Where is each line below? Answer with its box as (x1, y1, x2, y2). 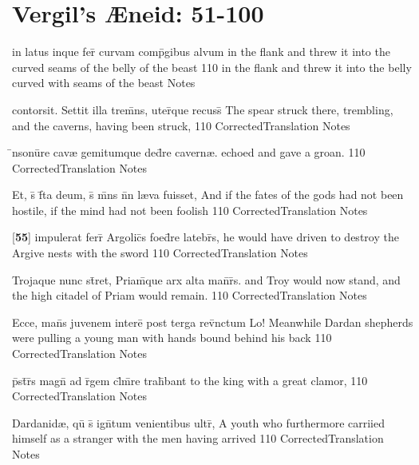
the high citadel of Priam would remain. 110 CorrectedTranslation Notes (12, 287, 367, 304)
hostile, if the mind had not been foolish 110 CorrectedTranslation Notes (12, 201, 368, 218)
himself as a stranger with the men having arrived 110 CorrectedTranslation (12, 430, 384, 447)
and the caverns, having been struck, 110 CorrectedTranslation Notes (12, 117, 350, 133)
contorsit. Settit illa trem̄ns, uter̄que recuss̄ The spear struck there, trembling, (12, 101, 393, 117)
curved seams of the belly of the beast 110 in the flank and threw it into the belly (12, 58, 412, 75)
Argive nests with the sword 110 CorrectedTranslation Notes (12, 244, 308, 261)
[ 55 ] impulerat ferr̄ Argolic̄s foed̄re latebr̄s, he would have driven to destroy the (12, 229, 399, 245)
